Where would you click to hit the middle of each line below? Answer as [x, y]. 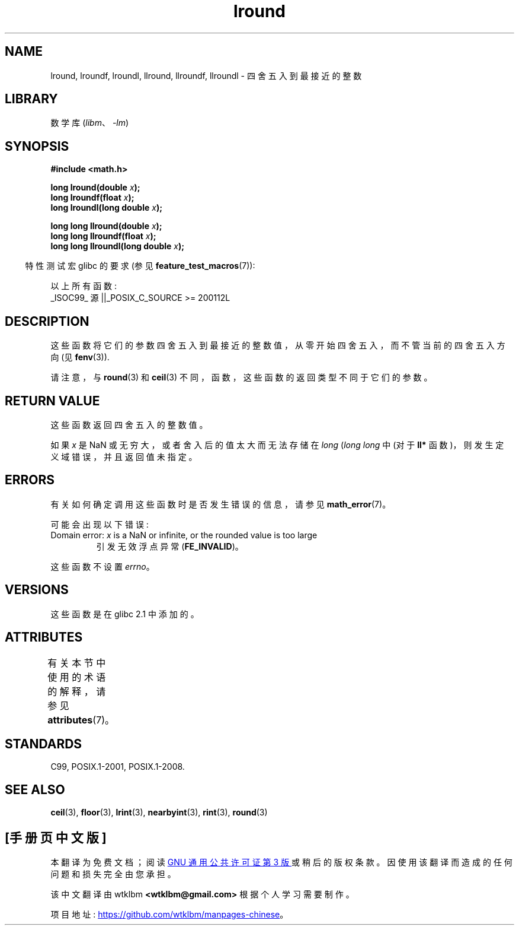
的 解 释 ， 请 [77, 691]
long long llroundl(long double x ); [118, 246]
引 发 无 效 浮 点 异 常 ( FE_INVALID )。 [170, 546]
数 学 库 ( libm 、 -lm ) [90, 123]
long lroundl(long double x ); [106, 208]
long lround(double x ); [95, 188]
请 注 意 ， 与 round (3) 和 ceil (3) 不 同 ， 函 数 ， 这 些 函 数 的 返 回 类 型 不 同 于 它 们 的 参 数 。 [241, 377]
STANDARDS [44, 744]
